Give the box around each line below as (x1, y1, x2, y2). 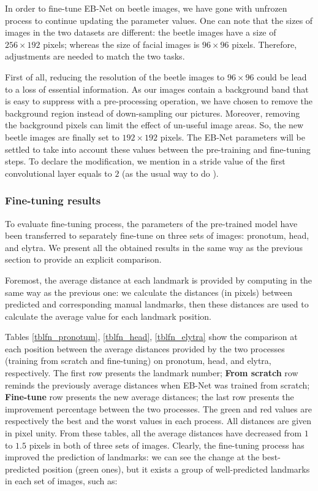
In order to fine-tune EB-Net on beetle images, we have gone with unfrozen (5, 2, 287, 14)
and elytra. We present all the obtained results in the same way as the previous (5, 241, 303, 253)
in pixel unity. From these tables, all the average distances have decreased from (5, 427, 302, 439)
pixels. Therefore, (232, 37, 297, 50)
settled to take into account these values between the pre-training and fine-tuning (5, 142, 311, 155)
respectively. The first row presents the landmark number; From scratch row (5, 366, 298, 379)
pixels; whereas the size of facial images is (43, 37, 200, 50)
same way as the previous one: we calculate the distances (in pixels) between (5, 285, 293, 298)
